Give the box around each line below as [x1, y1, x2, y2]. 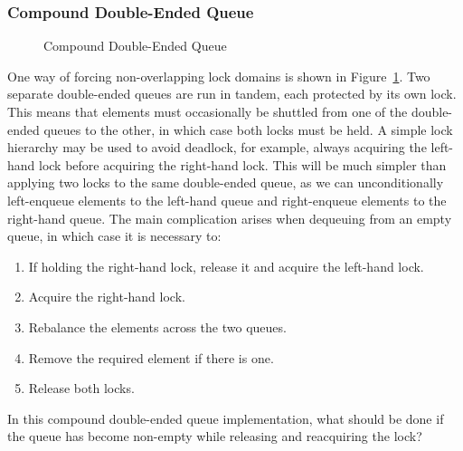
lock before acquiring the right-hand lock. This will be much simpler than [39, 155, 447, 174]
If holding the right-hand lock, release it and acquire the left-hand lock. [28, 256, 424, 275]
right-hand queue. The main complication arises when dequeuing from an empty [7, 208, 452, 227]
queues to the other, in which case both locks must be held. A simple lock [43, 120, 453, 139]
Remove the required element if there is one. [28, 348, 274, 367]
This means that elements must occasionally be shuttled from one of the [7, 102, 408, 120]
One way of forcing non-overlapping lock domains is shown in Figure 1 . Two [7, 66, 430, 85]
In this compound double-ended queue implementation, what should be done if [7, 408, 444, 427]
